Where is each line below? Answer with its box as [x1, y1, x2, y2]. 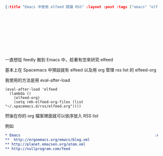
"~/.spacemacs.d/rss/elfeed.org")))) [5, 104, 81, 109]
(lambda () [9, 91, 32, 96]
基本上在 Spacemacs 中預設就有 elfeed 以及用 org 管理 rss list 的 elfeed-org [5, 67, 157, 72]
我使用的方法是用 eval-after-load [5, 77, 70, 83]
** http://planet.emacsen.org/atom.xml [5, 142, 86, 147]
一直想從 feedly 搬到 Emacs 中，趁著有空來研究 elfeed [5, 57, 113, 62]
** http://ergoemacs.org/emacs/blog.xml [5, 137, 90, 142]
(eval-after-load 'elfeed [5, 87, 57, 92]
